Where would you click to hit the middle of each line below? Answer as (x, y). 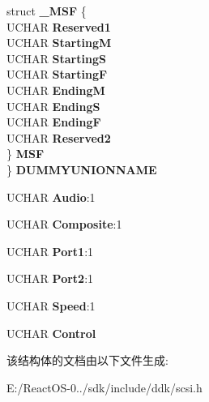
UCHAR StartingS (56, 58)
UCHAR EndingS (53, 106)
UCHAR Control (51, 333)
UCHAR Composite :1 (64, 224)
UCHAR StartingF (57, 74)
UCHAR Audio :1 (51, 197)
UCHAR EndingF (54, 122)
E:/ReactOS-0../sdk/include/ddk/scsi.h (104, 387)
